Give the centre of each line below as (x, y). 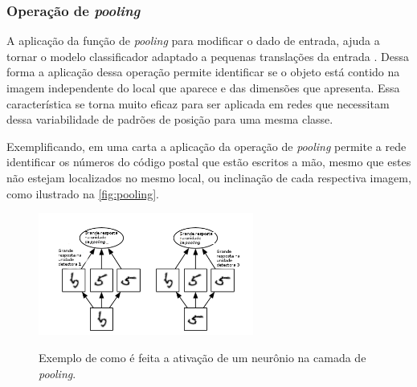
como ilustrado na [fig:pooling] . (83, 193)
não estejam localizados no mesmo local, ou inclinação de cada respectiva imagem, (209, 177)
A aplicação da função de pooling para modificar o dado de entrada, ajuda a (193, 41)
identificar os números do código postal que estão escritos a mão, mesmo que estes (209, 162)
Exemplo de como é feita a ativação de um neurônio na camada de (202, 358)
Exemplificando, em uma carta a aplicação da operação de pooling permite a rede (206, 146)
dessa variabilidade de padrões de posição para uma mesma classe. (170, 119)
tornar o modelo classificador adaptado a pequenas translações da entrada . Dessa (208, 56)
